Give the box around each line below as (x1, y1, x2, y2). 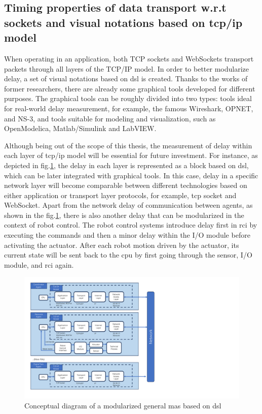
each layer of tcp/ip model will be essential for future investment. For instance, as (4, 150, 258, 161)
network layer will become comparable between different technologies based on (4, 180, 247, 190)
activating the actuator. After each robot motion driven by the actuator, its (4, 239, 239, 250)
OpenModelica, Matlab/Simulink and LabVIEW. (4, 123, 157, 134)
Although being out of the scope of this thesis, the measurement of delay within (4, 140, 252, 150)
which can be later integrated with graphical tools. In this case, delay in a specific (4, 170, 258, 180)
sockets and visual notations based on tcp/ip (4, 14, 243, 30)
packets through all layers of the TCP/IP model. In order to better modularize (4, 63, 249, 74)
